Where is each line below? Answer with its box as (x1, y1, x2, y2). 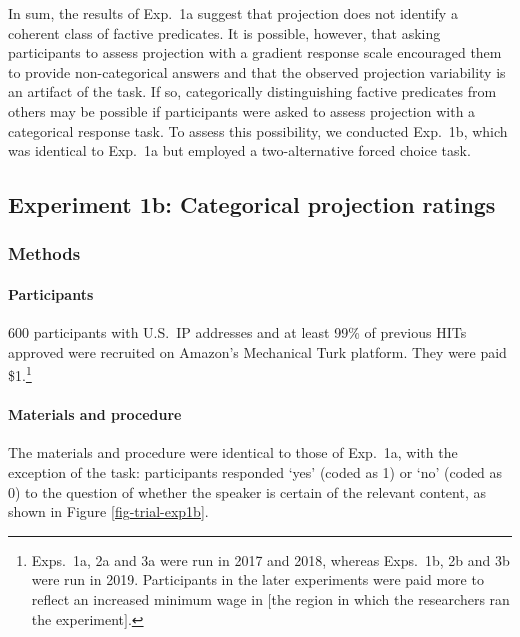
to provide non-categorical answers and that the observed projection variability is (8, 61, 506, 82)
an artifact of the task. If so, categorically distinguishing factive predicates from (8, 81, 497, 102)
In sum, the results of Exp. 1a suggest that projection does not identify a (8, 3, 458, 23)
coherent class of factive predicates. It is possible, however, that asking (8, 22, 441, 43)
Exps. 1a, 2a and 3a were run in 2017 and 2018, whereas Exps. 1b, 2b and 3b (31, 549, 510, 570)
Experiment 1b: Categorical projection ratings (8, 189, 496, 220)
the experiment (31, 608, 125, 629)
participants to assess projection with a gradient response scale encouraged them (8, 42, 502, 63)
